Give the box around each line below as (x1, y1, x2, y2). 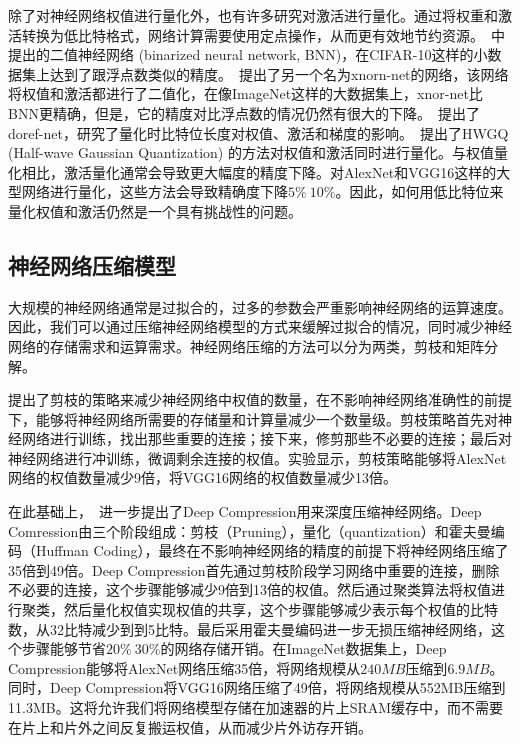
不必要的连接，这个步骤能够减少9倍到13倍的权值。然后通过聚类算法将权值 (8, 579, 491, 600)
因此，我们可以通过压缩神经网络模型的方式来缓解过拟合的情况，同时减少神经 (8, 316, 512, 337)
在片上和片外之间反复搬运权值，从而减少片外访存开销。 (8, 716, 372, 737)
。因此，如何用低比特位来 (335, 181, 504, 202)
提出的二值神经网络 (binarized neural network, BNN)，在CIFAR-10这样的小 (8, 44, 488, 65)
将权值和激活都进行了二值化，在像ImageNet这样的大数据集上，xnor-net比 (8, 83, 483, 104)
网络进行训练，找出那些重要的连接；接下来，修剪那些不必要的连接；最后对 (21, 428, 512, 449)
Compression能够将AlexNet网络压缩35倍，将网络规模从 (8, 657, 361, 678)
